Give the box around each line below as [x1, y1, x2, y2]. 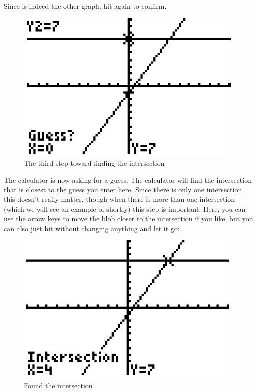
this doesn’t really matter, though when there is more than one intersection [4, 194, 235, 204]
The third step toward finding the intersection [24, 158, 165, 168]
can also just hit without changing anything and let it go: [4, 223, 180, 233]
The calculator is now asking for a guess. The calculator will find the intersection [4, 174, 252, 185]
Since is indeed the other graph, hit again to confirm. [4, 1, 167, 11]
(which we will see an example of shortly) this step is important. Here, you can [4, 203, 246, 214]
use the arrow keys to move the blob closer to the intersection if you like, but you [4, 213, 253, 224]
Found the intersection [24, 380, 93, 390]
